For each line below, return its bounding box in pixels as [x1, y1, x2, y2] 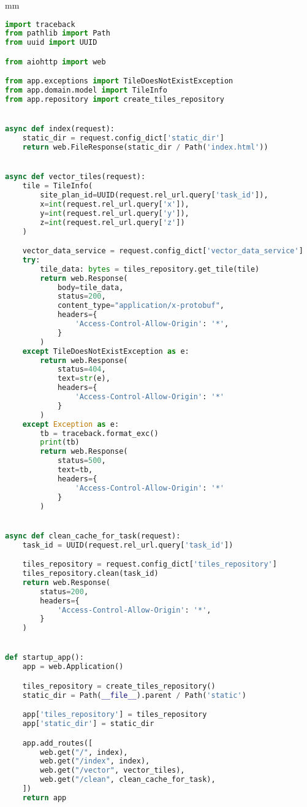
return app [22, 793, 67, 802]
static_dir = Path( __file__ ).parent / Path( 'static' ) [22, 690, 246, 700]
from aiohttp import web [5, 57, 106, 66]
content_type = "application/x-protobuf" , [57, 301, 224, 310]
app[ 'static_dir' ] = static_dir [22, 719, 154, 729]
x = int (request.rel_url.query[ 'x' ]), [40, 199, 189, 208]
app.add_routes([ [22, 738, 93, 748]
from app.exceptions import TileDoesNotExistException [5, 77, 233, 86]
